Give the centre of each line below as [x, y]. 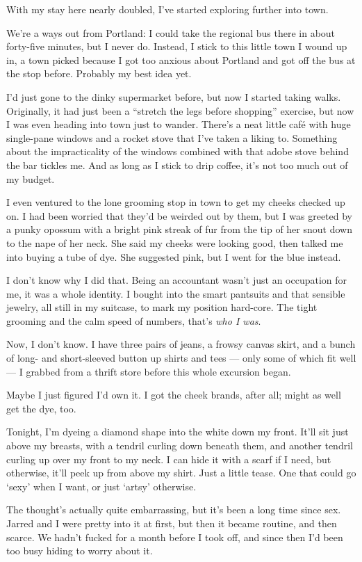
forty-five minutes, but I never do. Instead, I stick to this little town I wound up [177, 46]
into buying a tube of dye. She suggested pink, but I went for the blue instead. [174, 256]
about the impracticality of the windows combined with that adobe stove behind [178, 151]
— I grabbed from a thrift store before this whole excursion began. [149, 371]
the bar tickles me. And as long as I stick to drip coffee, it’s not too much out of [177, 164]
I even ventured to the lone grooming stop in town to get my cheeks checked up [176, 202]
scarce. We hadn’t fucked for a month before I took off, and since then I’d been [175, 537]
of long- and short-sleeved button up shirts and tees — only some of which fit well [181, 358]
